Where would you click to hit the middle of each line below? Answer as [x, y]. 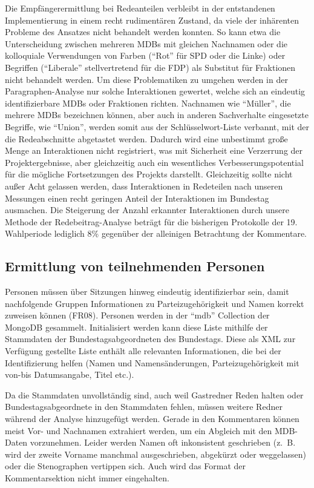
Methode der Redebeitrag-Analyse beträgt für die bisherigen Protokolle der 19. [151, 221]
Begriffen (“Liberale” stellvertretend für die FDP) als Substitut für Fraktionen [150, 67]
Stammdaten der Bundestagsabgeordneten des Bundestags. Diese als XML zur [150, 339]
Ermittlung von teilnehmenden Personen [135, 266]
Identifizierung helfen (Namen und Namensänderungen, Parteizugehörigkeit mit [152, 362]
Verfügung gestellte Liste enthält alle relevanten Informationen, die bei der [143, 351]
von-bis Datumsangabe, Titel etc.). [70, 374]
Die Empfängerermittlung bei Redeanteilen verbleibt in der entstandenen [140, 8]
